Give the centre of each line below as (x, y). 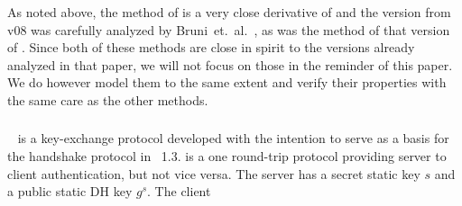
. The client (179, 191)
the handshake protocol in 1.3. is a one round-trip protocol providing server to (227, 156)
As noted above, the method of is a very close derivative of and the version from (229, 11)
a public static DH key (70, 191)
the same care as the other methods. (108, 99)
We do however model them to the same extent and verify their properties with (227, 82)
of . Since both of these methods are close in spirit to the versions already (211, 47)
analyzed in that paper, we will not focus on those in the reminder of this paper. (230, 64)
